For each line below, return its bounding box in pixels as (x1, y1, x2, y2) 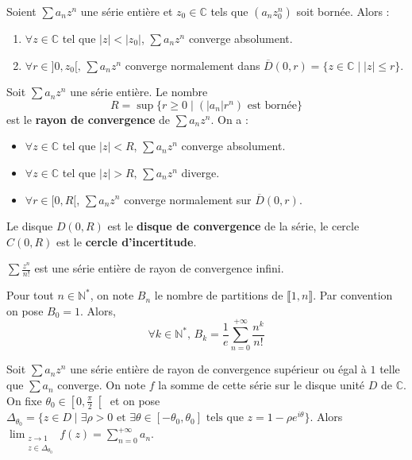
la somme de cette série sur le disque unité (158, 377, 365, 393)
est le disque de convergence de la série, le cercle (107, 218, 360, 234)
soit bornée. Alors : (296, 3, 390, 19)
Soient (6, 3, 37, 19)
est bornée (247, 99, 298, 111)
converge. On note (57, 377, 146, 393)
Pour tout (6, 287, 54, 303)
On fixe (6, 392, 42, 408)
